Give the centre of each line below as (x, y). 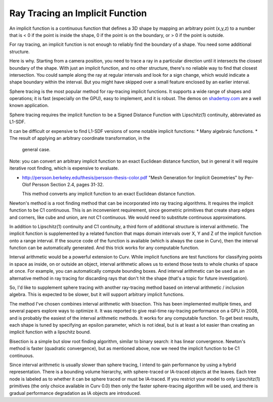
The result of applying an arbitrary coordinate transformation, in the (80, 138)
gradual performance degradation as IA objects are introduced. (75, 393)
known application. (29, 106)
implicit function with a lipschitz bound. (50, 332)
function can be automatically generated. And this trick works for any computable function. (104, 248)
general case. (36, 149)
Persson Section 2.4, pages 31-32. (68, 184)
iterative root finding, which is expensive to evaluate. (64, 168)
